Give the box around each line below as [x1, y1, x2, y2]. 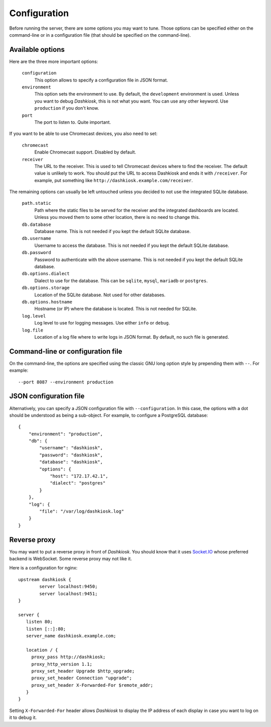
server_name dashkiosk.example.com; [26, 633, 116, 638]
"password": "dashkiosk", [39, 452, 103, 458]
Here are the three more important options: [9, 58, 98, 64]
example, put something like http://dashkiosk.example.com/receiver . [34, 177, 193, 183]
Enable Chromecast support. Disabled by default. [34, 149, 137, 155]
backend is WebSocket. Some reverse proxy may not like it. [9, 556, 132, 562]
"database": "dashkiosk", [39, 459, 103, 465]
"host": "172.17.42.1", [50, 473, 108, 479]
